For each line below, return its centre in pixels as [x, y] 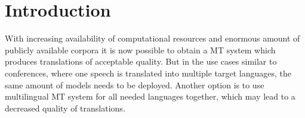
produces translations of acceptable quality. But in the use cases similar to [141, 61]
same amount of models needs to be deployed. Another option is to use [135, 84]
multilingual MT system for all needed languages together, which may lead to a [150, 96]
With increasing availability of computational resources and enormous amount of [152, 38]
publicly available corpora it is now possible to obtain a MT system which [140, 50]
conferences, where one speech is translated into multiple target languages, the [148, 73]
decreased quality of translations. [65, 108]
